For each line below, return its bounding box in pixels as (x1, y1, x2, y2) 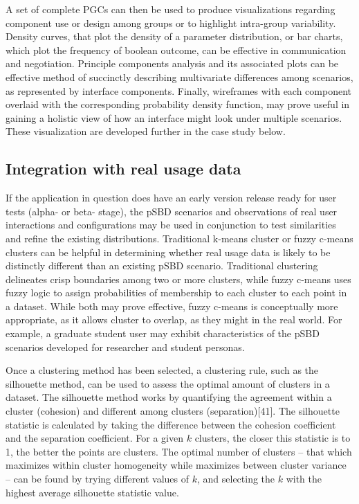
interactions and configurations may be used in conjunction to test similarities (6, 217, 336, 232)
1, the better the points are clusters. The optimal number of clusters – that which (6, 444, 352, 458)
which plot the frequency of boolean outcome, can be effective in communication (6, 42, 347, 57)
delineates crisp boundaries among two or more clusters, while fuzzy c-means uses (6, 271, 351, 286)
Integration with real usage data (6, 158, 241, 179)
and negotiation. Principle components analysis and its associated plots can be (6, 56, 339, 71)
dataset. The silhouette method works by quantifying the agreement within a (6, 390, 332, 404)
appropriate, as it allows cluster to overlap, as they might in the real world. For (6, 312, 342, 327)
